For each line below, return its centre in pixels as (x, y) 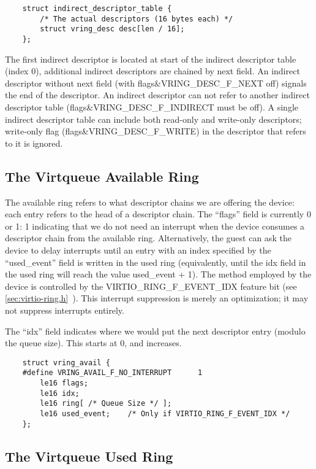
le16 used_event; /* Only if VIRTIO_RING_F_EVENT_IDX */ (165, 413)
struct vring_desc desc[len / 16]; (112, 29)
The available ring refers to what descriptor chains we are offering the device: (150, 202)
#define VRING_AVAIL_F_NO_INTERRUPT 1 (112, 373)
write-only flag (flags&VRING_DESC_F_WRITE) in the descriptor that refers (156, 131)
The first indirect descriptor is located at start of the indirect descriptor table (151, 59)
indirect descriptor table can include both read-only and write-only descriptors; (153, 119)
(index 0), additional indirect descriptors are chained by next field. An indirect (152, 71)
